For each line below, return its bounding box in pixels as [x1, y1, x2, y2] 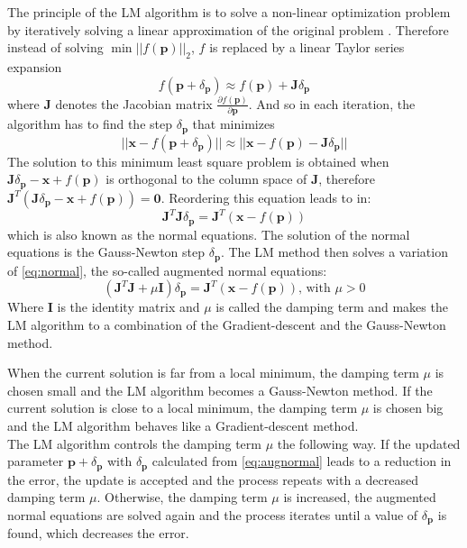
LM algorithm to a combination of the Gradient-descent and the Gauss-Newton [7, 315, 446, 333]
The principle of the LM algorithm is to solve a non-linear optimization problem [7, 3, 451, 21]
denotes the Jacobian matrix [55, 94, 213, 113]
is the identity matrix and [57, 297, 200, 316]
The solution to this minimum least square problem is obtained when [7, 151, 389, 170]
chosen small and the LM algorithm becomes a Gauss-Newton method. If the [7, 380, 433, 399]
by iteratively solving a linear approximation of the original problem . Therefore [7, 20, 449, 39]
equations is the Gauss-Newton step [7, 242, 206, 261]
